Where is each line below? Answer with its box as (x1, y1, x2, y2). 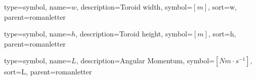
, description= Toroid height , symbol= (75, 28, 193, 39)
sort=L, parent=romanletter (4, 66, 92, 77)
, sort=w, (208, 2, 237, 12)
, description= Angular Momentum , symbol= (76, 55, 215, 66)
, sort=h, (208, 28, 236, 39)
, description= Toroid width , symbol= (76, 2, 193, 12)
